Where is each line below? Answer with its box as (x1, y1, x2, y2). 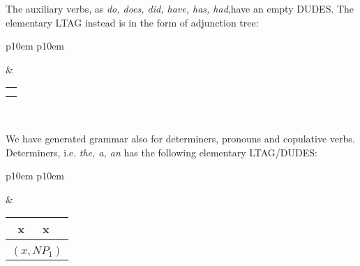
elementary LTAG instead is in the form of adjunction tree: (6, 15, 259, 29)
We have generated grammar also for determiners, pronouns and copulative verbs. (6, 131, 355, 145)
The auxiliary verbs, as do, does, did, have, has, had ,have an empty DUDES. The (6, 1, 354, 15)
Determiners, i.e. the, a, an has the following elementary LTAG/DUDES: (6, 145, 317, 159)
